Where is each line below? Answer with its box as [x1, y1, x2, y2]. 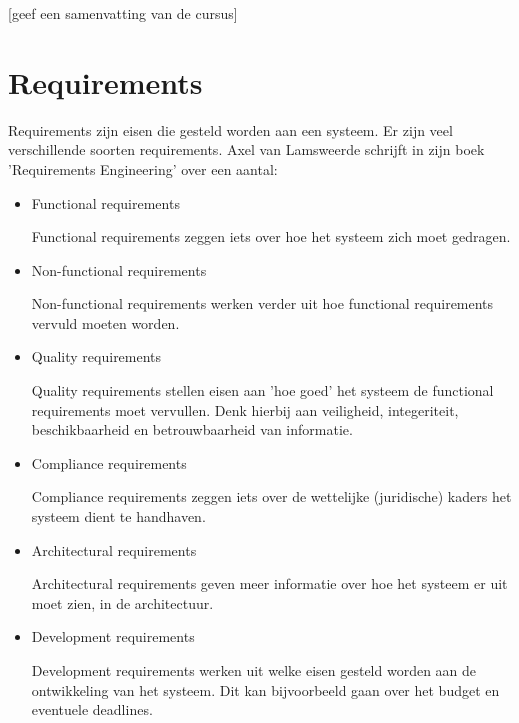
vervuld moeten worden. [31, 312, 180, 333]
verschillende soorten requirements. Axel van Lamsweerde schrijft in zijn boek [8, 139, 485, 160]
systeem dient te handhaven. [31, 506, 206, 527]
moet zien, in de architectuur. [31, 592, 214, 613]
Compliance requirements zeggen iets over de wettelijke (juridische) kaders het [31, 486, 512, 507]
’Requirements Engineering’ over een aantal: [8, 158, 278, 179]
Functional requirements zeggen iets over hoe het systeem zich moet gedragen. [31, 226, 511, 247]
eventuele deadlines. [31, 699, 153, 720]
